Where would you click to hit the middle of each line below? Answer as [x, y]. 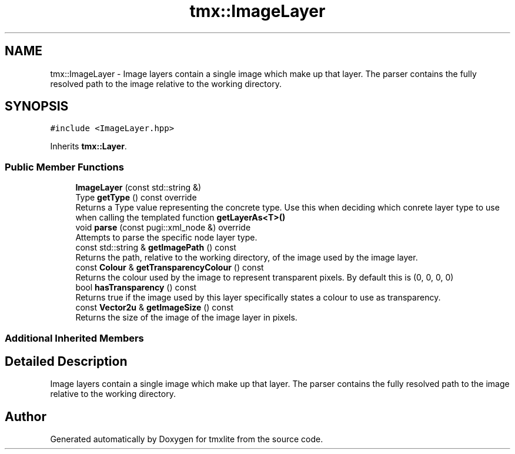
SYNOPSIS [37, 106]
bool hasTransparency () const [136, 288]
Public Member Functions [64, 167]
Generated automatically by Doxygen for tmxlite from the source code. [187, 439]
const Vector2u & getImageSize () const [155, 308]
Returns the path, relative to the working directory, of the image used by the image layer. [247, 258]
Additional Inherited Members [74, 338]
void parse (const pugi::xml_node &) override [163, 228]
